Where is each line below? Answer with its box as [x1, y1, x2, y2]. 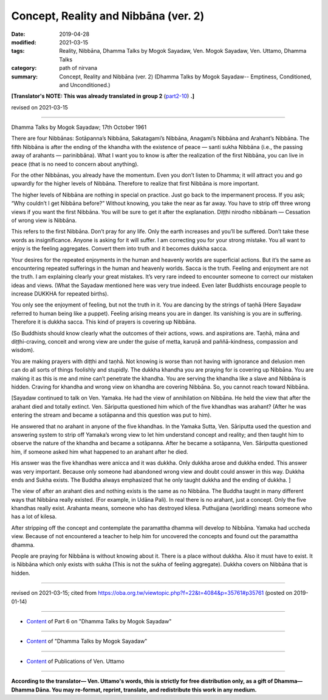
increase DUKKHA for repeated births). [11, 290, 109, 297]
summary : [11, 73, 38, 80]
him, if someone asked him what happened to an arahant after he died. [11, 448, 188, 456]
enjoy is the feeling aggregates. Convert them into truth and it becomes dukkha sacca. [11, 245, 228, 252]
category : [11, 64, 37, 72]
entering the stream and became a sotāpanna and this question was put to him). [11, 411, 212, 419]
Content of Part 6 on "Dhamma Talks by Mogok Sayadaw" [26, 617, 172, 625]
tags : [11, 47, 25, 55]
